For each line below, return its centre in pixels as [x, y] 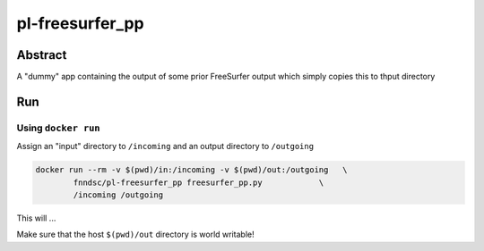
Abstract [42, 55]
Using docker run [58, 128]
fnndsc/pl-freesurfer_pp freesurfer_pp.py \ [199, 182]
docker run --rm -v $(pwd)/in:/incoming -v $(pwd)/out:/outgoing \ [191, 170]
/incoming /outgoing [118, 195]
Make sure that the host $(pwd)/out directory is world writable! [135, 234]
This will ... [36, 218]
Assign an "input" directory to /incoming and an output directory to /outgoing [165, 146]
